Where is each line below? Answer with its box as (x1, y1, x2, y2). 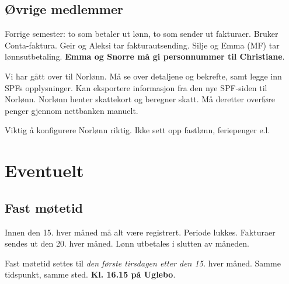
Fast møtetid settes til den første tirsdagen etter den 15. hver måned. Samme (5, 257, 281, 269)
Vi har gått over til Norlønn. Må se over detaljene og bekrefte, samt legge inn (5, 70, 282, 82)
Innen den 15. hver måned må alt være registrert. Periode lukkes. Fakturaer (5, 226, 276, 238)
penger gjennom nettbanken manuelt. (5, 104, 138, 116)
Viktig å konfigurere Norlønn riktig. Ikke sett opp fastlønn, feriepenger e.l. (5, 124, 270, 136)
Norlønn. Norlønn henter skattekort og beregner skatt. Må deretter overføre (5, 93, 275, 105)
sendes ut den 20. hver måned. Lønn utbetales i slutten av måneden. (5, 237, 249, 250)
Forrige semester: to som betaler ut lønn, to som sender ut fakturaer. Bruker (5, 27, 278, 40)
